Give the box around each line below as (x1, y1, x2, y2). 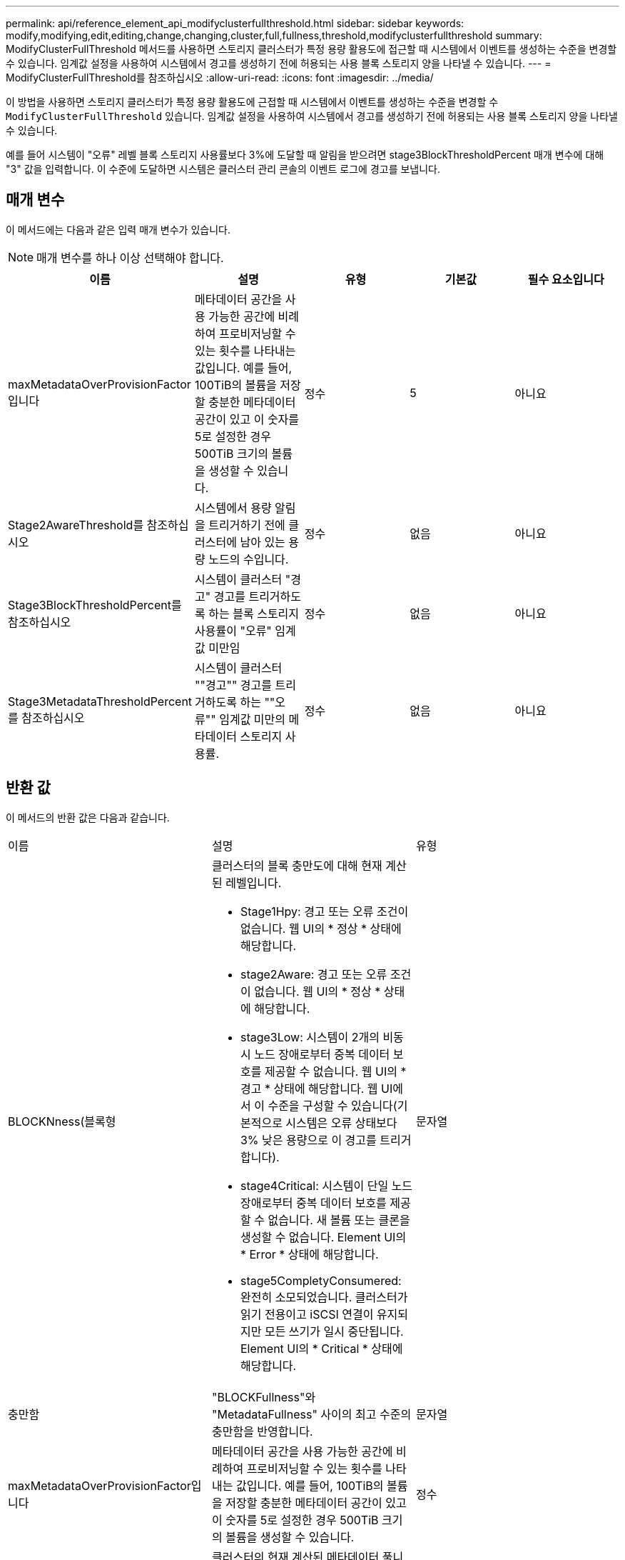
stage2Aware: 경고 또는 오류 (240, 966, 387, 981)
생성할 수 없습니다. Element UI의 (240, 1229, 407, 1244)
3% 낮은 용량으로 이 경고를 (240, 1132, 377, 1147)
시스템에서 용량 (195, 500, 272, 515)
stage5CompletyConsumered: (240, 1273, 402, 1288)
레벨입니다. (225, 875, 282, 890)
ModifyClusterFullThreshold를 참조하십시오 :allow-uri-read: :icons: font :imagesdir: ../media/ (6, 71, 434, 84)
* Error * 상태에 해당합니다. (240, 1246, 379, 1261)
